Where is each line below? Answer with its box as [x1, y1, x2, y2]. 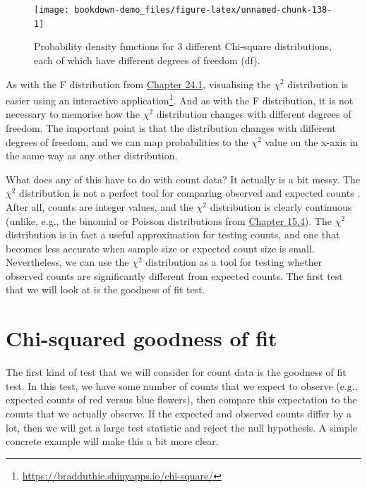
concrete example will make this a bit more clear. [6, 434, 219, 449]
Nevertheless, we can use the [6, 255, 129, 269]
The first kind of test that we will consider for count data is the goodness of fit [6, 365, 347, 379]
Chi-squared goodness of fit [6, 324, 277, 353]
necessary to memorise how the [6, 106, 140, 121]
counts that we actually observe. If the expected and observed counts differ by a [6, 405, 351, 420]
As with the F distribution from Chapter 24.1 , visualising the [6, 76, 271, 91]
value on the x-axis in [265, 134, 359, 149]
